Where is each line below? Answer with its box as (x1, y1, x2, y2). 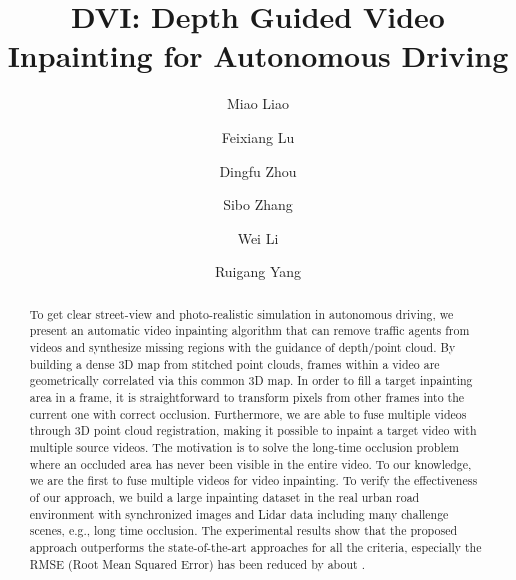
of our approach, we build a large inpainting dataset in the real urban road (29, 488, 420, 505)
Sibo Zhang (223, 194, 293, 215)
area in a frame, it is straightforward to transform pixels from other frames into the (29, 388, 465, 405)
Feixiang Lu (221, 126, 295, 147)
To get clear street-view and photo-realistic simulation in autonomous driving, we (29, 305, 454, 322)
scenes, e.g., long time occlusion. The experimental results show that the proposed (29, 522, 458, 539)
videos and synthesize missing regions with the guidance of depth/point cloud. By (29, 338, 456, 355)
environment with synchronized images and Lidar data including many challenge (29, 505, 449, 522)
